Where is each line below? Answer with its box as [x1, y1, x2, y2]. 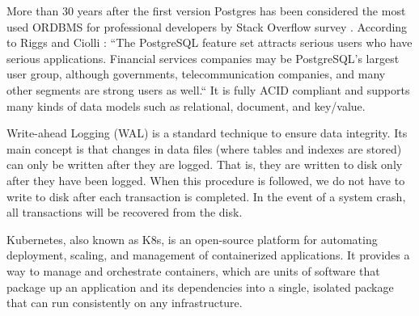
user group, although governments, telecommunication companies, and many [6, 65, 386, 82]
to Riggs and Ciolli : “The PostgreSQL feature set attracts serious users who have [6, 34, 413, 51]
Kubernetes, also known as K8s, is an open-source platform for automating [6, 230, 378, 247]
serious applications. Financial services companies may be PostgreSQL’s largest [6, 49, 400, 66]
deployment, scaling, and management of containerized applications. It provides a [6, 246, 410, 263]
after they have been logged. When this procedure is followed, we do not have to [6, 171, 405, 188]
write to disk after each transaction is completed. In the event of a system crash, [6, 187, 406, 204]
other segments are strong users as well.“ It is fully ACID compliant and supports [6, 81, 410, 98]
